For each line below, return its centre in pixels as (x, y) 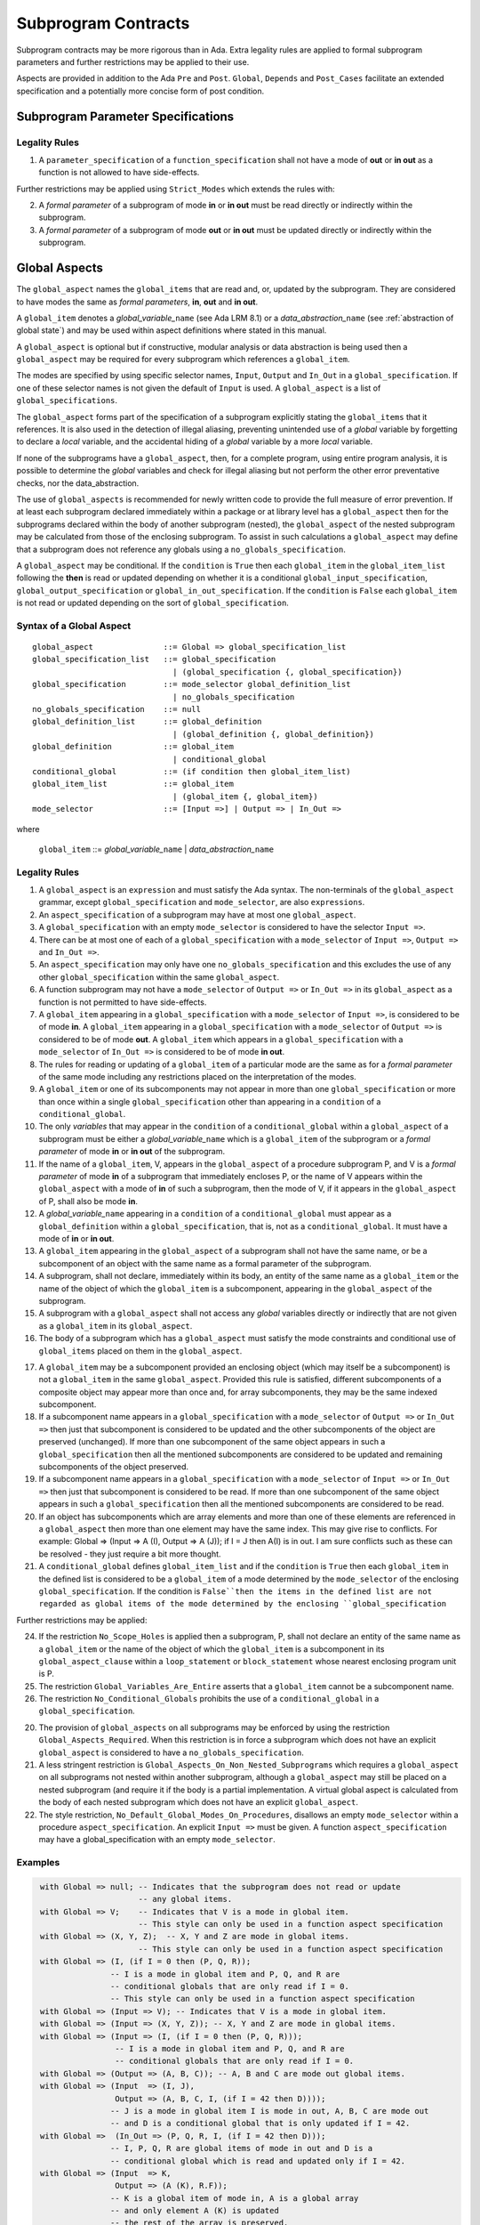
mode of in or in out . (76, 1238)
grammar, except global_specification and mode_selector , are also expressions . (202, 902)
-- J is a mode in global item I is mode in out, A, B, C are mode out (269, 2111)
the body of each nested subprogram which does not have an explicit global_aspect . (199, 1802)
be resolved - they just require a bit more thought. (130, 1554)
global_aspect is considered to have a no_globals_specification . (171, 1752)
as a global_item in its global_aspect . (116, 1325)
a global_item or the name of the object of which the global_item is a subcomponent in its (212, 1649)
